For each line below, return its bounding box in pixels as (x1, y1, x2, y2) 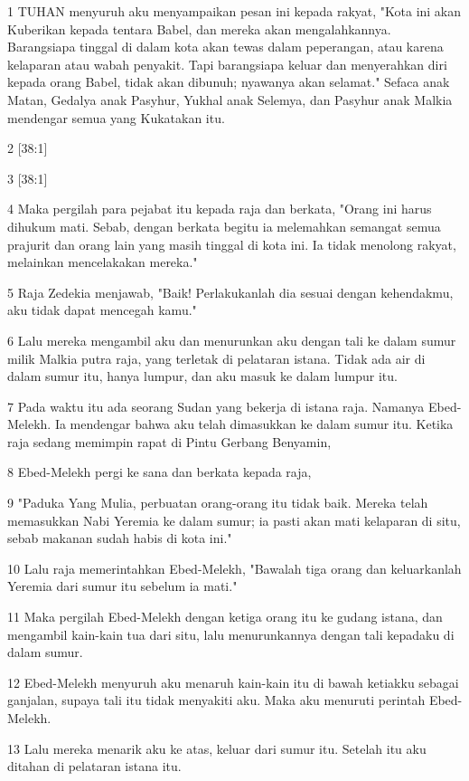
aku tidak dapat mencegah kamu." (7, 300, 197, 319)
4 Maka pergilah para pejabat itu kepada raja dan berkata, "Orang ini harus (7, 199, 432, 218)
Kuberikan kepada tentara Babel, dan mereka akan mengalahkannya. (7, 19, 391, 38)
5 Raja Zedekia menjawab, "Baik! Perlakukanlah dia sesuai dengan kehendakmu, (7, 282, 454, 301)
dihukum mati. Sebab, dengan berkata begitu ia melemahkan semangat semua (7, 216, 441, 235)
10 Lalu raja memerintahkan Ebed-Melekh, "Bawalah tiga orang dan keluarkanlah (7, 558, 462, 577)
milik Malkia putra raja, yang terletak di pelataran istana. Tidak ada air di (7, 348, 426, 367)
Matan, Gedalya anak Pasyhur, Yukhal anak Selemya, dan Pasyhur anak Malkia (7, 90, 453, 109)
